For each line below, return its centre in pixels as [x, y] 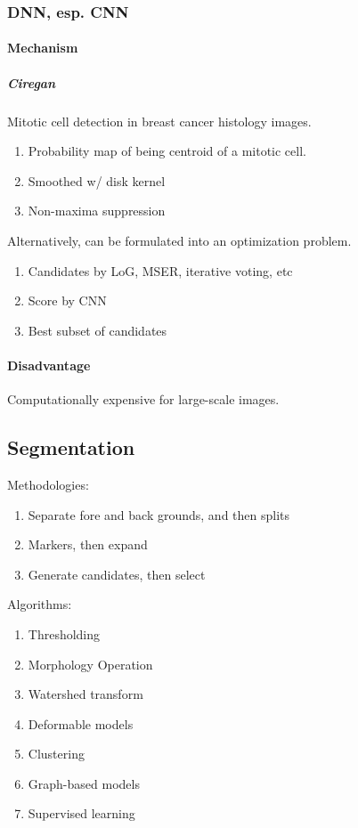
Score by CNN [67, 300]
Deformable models [81, 723]
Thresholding [64, 633]
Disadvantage [49, 365]
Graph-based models [84, 783]
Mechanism [43, 48]
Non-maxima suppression [97, 211]
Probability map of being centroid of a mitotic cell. [167, 151]
